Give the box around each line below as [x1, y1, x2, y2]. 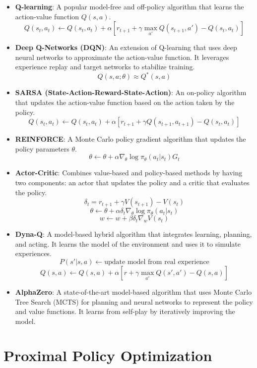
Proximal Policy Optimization [3, 345, 212, 365]
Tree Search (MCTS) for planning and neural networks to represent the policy [15, 296, 253, 307]
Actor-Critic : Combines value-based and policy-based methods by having [15, 167, 243, 178]
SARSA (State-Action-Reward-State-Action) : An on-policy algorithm [15, 87, 247, 98]
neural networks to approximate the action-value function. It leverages [15, 52, 229, 62]
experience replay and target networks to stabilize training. [15, 61, 195, 72]
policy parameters [15, 143, 69, 154]
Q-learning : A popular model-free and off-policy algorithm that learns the [15, 1, 244, 11]
